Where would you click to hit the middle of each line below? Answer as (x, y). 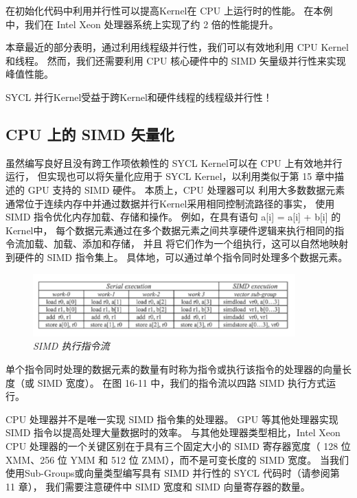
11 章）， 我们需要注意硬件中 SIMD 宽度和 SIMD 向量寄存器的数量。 (158, 486)
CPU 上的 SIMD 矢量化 (90, 134)
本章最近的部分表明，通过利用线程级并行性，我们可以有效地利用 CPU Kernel (177, 47)
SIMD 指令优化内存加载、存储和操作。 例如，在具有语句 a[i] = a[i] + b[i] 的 (173, 217)
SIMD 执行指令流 (71, 346)
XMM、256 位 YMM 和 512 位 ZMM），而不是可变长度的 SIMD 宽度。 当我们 (177, 459)
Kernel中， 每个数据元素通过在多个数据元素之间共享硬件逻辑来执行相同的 (170, 230)
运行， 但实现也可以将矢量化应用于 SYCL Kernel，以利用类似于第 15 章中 (170, 176)
